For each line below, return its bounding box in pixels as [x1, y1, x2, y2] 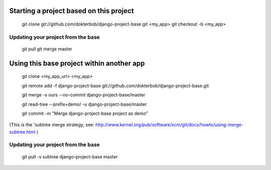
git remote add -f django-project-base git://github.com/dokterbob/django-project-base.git [22, 82, 209, 89]
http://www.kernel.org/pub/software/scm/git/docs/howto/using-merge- [95, 122, 243, 128]
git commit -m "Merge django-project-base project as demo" [22, 110, 148, 116]
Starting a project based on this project [9, 7, 134, 15]
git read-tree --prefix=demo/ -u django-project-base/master [22, 101, 147, 107]
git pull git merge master [22, 46, 73, 52]
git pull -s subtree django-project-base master [22, 153, 118, 159]
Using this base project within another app [9, 59, 145, 67]
